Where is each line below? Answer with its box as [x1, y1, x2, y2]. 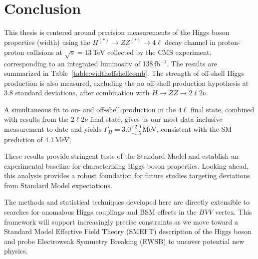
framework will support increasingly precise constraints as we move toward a [4, 216, 238, 227]
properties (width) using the [4, 37, 90, 47]
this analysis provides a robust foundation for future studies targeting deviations [4, 170, 250, 181]
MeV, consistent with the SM [142, 124, 232, 134]
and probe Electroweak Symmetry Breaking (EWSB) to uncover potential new [4, 236, 245, 246]
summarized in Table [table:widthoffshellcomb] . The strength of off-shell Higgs [4, 68, 245, 78]
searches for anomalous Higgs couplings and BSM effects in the [4, 207, 197, 217]
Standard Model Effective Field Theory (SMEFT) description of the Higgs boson [4, 226, 252, 237]
